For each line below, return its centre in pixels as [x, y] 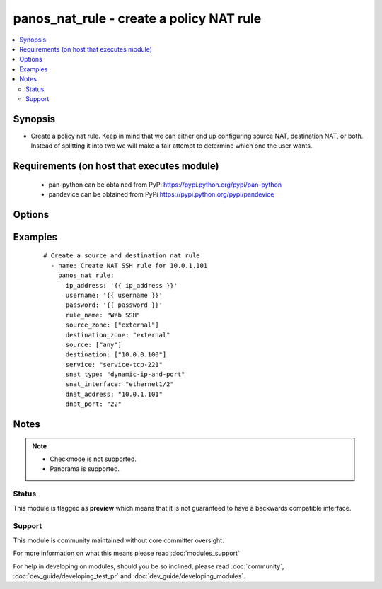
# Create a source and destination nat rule [122, 256]
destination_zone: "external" [118, 335]
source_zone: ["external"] [112, 325]
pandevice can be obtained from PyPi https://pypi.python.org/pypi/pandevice [161, 194]
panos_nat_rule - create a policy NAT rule [137, 18]
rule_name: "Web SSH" [103, 315]
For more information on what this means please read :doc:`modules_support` [126, 553]
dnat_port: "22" [94, 404]
